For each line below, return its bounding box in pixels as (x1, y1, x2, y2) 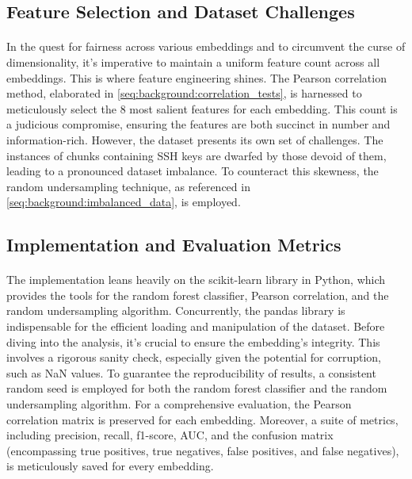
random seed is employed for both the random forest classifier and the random (6, 380, 387, 397)
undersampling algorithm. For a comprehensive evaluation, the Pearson (6, 396, 352, 412)
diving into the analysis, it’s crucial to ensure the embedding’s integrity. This (6, 333, 380, 350)
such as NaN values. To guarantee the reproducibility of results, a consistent (6, 364, 376, 381)
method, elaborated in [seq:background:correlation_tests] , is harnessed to (6, 85, 362, 102)
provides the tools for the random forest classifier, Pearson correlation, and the (6, 286, 389, 303)
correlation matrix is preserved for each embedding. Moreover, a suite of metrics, (6, 411, 399, 427)
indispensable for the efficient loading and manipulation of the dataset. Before (6, 318, 385, 335)
